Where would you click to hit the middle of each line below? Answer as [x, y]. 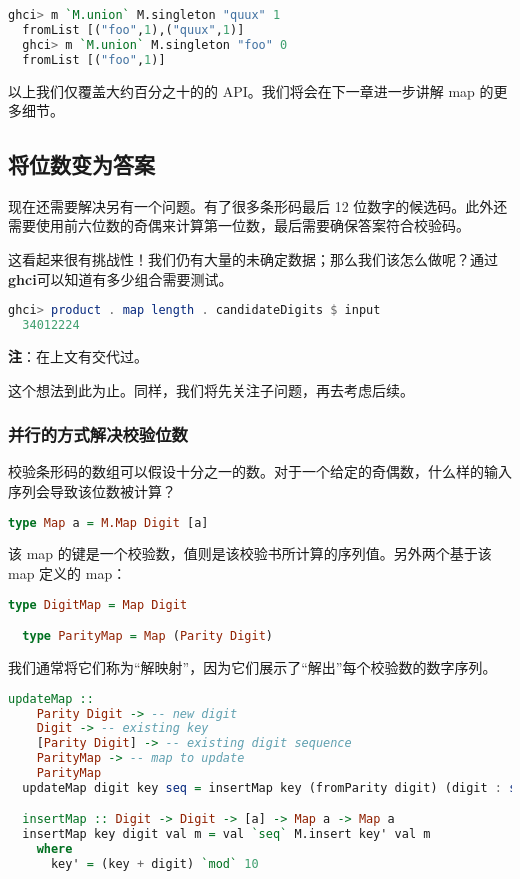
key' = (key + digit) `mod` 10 [154, 864]
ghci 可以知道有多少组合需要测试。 [120, 278]
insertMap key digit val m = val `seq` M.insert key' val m [226, 834]
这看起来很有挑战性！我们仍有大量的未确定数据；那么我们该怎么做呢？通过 [253, 259]
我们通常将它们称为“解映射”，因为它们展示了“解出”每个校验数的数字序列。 [252, 667]
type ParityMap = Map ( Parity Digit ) [147, 636]
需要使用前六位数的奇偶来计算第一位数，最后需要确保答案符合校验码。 [239, 225]
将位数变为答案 [81, 164]
